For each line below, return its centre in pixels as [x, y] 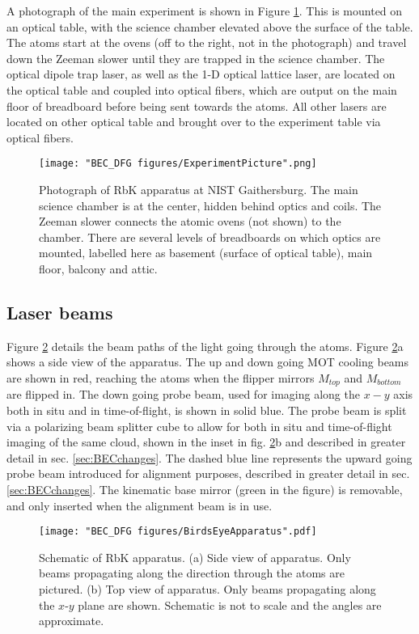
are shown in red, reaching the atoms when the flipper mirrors [161, 377]
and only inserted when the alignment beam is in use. [140, 505]
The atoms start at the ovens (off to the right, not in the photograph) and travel [207, 42]
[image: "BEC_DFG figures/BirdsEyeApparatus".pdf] [178, 532]
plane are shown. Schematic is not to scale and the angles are [230, 604]
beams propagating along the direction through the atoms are [192, 573]
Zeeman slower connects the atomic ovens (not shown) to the [190, 221]
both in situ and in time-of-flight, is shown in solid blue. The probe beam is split [207, 410]
